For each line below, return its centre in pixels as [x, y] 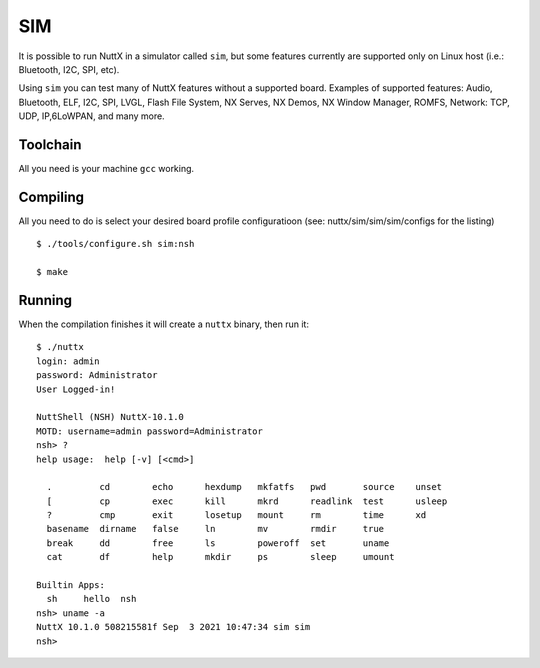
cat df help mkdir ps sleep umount [220, 557]
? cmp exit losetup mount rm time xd [236, 515]
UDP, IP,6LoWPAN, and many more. [91, 116]
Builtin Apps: [70, 585]
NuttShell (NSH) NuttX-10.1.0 [110, 417]
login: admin [68, 361]
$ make [52, 272]
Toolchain [50, 144]
